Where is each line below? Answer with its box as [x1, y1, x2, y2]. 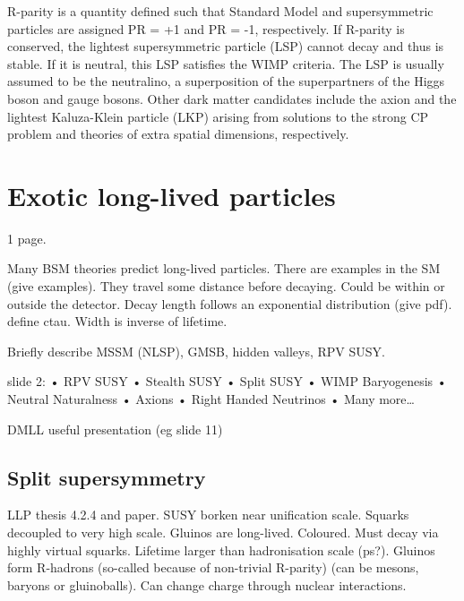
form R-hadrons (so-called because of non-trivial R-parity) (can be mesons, [7, 558, 419, 577]
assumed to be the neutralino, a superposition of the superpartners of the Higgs [7, 72, 445, 90]
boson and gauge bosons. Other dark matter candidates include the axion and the [7, 89, 457, 107]
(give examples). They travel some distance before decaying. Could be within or [7, 277, 445, 296]
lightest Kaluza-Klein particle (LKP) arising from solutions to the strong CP [7, 107, 429, 125]
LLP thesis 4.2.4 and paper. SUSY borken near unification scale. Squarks [7, 505, 409, 524]
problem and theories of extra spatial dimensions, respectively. [7, 124, 349, 143]
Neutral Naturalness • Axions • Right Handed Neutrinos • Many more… [7, 390, 415, 408]
